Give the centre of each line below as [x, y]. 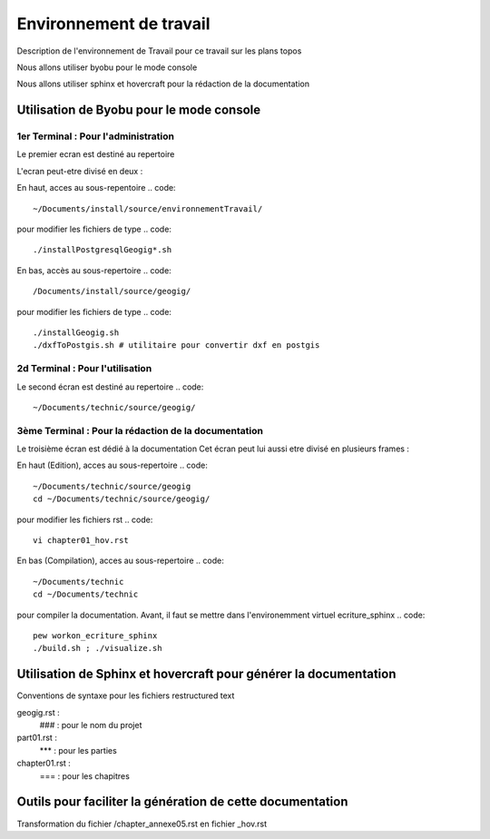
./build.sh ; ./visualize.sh [98, 648]
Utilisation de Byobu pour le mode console [139, 110]
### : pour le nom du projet [91, 725]
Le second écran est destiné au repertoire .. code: [110, 387]
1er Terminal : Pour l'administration [95, 136]
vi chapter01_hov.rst [81, 541]
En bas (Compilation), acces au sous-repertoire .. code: [120, 561]
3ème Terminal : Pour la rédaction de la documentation [140, 430]
